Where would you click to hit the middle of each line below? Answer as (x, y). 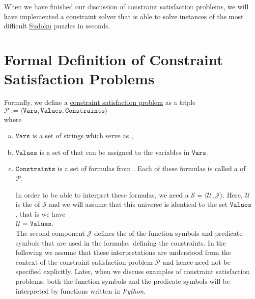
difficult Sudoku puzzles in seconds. (57, 26)
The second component (50, 233)
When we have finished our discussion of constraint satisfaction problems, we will (126, 6)
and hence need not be (197, 262)
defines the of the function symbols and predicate (168, 233)
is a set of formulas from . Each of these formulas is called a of (152, 168)
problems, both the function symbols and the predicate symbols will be (123, 281)
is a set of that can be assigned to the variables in (114, 152)
